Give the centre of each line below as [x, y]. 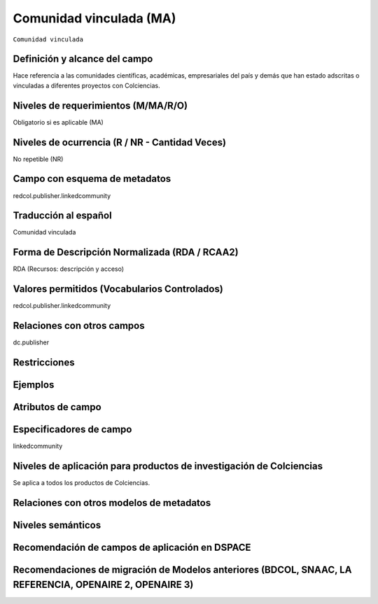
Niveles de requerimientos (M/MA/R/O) [100, 105]
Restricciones [44, 363]
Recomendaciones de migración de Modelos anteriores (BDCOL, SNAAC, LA [182, 569]
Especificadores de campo [72, 429]
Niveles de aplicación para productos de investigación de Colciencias [168, 466]
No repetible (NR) [38, 159]
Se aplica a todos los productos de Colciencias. [82, 483]
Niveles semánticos [57, 525]
